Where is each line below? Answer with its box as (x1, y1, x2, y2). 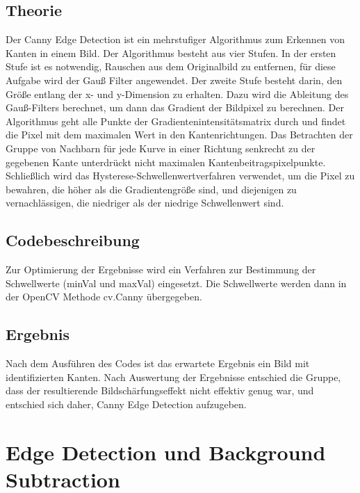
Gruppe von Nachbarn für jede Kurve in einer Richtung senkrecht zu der (6, 140, 316, 155)
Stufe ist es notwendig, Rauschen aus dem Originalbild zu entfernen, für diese (6, 59, 336, 74)
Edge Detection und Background (6, 437, 326, 466)
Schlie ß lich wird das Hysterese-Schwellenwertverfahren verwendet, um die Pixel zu (6, 168, 355, 183)
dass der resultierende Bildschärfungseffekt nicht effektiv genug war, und (6, 383, 314, 398)
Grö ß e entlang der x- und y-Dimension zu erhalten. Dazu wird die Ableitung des (6, 86, 349, 101)
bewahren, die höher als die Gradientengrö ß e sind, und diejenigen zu (6, 181, 297, 196)
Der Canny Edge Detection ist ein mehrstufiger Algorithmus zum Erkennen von (6, 32, 345, 47)
